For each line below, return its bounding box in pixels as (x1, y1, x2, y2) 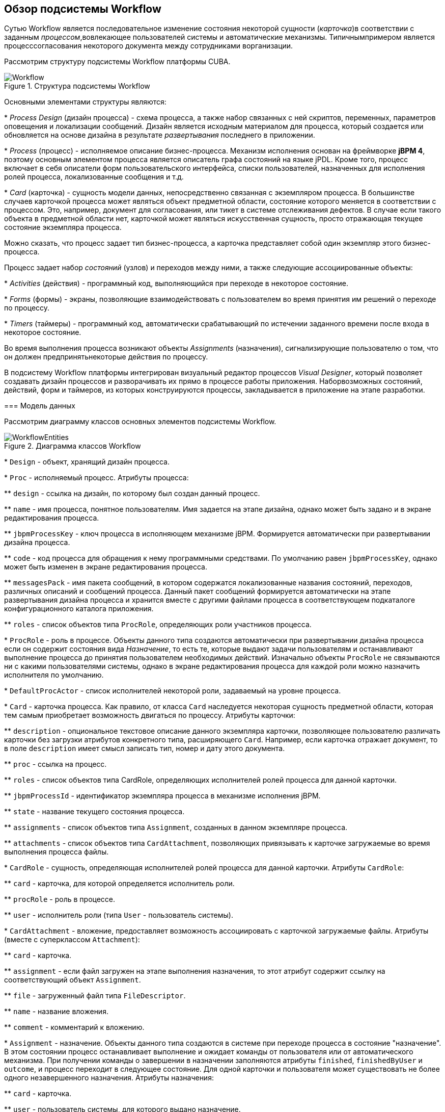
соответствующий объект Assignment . (4, 975, 141, 985)
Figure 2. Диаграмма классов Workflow (4, 442, 141, 451)
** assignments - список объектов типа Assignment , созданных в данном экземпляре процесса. (4, 823, 348, 832)
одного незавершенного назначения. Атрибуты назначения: (4, 1073, 214, 1082)
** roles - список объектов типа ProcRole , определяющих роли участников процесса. (4, 620, 312, 629)
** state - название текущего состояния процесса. (4, 807, 185, 816)
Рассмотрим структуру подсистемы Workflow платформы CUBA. (4, 57, 231, 66)
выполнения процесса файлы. (4, 847, 109, 857)
